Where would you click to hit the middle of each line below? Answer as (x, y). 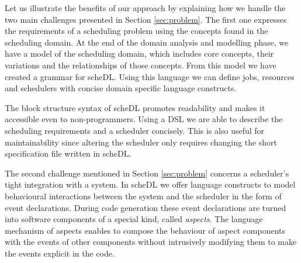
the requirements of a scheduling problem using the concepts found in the (136, 31)
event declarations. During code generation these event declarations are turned (146, 207)
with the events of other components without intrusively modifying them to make (151, 242)
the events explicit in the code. (60, 253)
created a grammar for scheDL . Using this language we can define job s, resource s (150, 76)
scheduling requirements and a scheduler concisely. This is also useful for (135, 130)
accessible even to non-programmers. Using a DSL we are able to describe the (144, 119)
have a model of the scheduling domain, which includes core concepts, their (139, 53)
